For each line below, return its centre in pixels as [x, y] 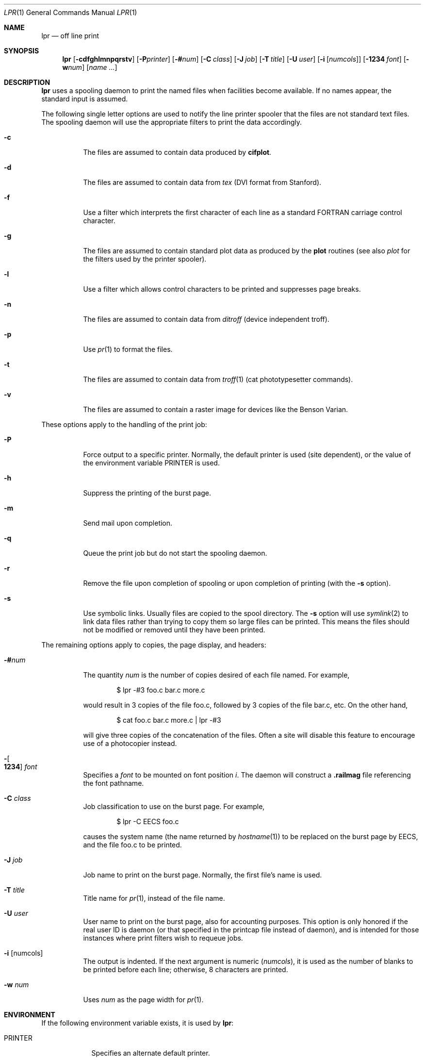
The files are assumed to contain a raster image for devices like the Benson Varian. [216, 409]
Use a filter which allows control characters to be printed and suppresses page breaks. [222, 289]
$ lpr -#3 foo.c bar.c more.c [161, 690]
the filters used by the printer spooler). [145, 259]
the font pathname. [114, 783]
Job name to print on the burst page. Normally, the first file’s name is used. [203, 875]
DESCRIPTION [27, 82]
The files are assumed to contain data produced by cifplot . [177, 152]
